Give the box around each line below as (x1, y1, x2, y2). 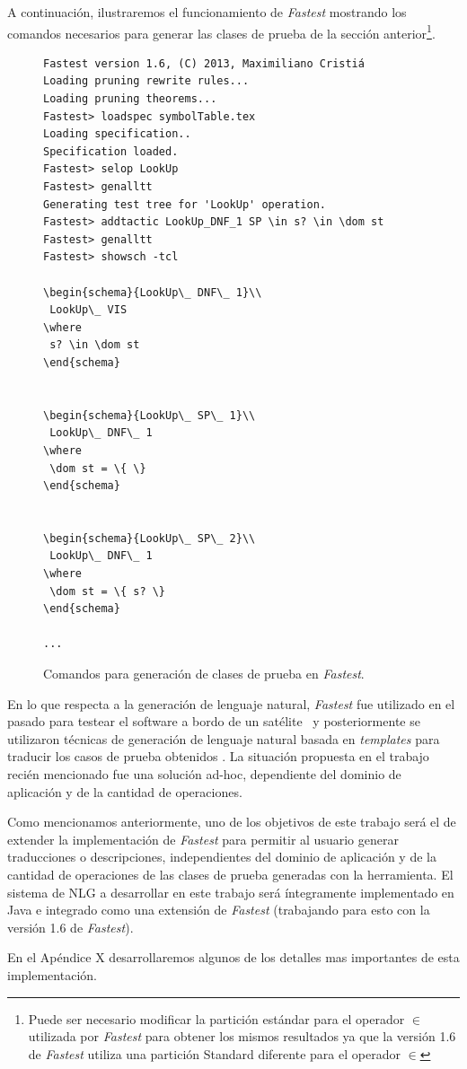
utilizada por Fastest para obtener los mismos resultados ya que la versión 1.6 (28, 1027, 456, 1046)
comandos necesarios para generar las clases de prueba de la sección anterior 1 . (7, 21, 436, 42)
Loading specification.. (43, 127, 191, 141)
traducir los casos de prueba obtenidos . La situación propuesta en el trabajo (7, 747, 429, 766)
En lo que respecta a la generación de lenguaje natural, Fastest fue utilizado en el (7, 694, 455, 713)
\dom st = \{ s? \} (49, 584, 166, 598)
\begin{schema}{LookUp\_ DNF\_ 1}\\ (43, 285, 262, 299)
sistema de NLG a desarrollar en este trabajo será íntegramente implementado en (7, 882, 454, 901)
